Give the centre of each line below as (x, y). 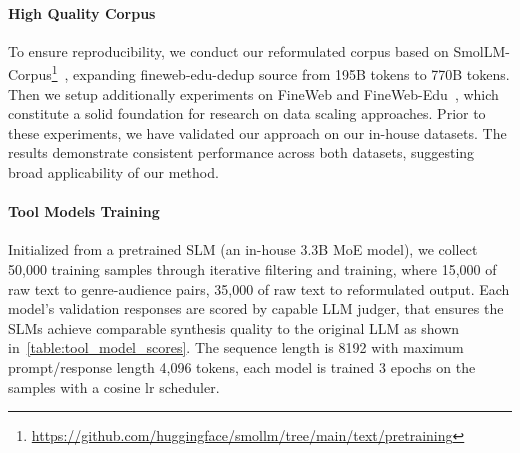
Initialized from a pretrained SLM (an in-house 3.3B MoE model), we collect (243, 249)
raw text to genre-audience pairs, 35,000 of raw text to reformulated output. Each (259, 288)
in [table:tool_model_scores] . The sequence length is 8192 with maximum (236, 347)
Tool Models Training (84, 211)
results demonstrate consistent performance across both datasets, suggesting (241, 152)
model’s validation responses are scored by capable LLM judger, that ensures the (256, 308)
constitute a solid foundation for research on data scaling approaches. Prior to (247, 113)
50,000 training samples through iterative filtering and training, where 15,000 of (252, 269)
